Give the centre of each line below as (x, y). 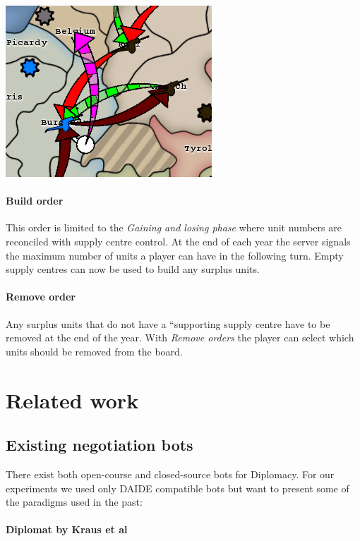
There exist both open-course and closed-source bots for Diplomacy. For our (170, 474)
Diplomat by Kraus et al (67, 529)
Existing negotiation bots (100, 445)
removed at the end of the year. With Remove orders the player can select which (180, 338)
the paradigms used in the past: (74, 502)
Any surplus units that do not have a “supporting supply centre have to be (168, 323)
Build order (35, 201)
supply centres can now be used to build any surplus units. (133, 269)
